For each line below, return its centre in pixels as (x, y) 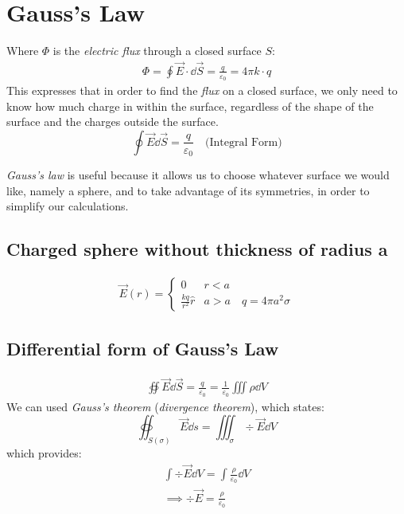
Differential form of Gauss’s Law (143, 349)
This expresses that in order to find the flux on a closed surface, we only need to (202, 90)
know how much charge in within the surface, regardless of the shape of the (190, 106)
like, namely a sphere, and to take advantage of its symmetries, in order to (188, 190)
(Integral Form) (243, 142)
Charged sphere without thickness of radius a (197, 249)
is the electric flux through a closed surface (157, 51)
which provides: (44, 453)
